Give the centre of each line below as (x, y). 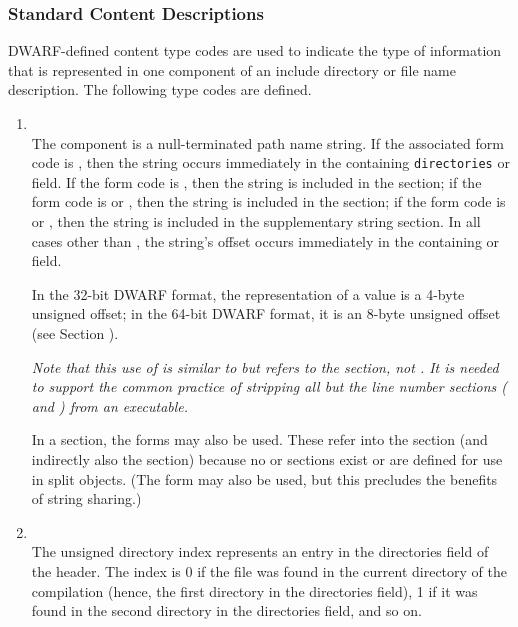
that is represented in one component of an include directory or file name (232, 69)
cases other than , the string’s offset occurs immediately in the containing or (265, 240)
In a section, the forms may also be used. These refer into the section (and (259, 439)
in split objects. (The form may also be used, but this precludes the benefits (264, 478)
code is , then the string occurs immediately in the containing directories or (270, 162)
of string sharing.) (86, 498)
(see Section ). (75, 333)
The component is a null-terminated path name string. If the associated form (267, 142)
